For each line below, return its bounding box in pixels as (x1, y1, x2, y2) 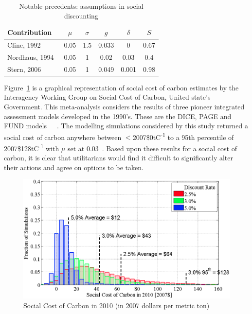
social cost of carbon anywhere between (4, 132, 122, 142)
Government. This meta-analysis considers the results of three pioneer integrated (4, 102, 245, 111)
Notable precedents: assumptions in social (19, 1, 144, 11)
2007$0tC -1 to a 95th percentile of (132, 130, 234, 142)
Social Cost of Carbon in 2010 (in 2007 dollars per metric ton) (23, 300, 210, 310)
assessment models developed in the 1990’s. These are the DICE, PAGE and (4, 111, 232, 121)
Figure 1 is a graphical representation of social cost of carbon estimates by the (4, 82, 239, 92)
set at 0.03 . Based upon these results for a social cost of (67, 143, 237, 153)
